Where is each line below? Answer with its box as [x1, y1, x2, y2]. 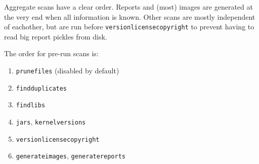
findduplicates [16, 85, 67, 92]
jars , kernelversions [16, 116, 86, 127]
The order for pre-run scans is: [4, 48, 99, 59]
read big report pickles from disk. [4, 31, 107, 42]
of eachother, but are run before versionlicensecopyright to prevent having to [4, 21, 254, 32]
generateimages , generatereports [16, 150, 125, 161]
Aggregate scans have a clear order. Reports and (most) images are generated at [4, 2, 253, 12]
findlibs [16, 102, 46, 109]
